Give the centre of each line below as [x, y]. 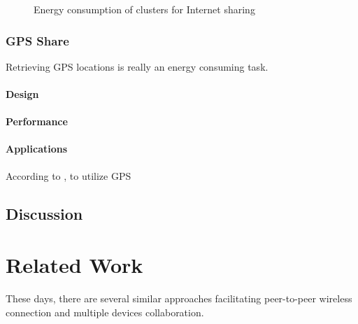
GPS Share [37, 40]
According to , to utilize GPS [69, 175]
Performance [37, 121]
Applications [37, 149]
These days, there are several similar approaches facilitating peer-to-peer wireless [179, 298]
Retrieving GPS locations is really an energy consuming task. [137, 66]
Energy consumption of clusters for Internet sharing [144, 9]
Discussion [44, 213]
